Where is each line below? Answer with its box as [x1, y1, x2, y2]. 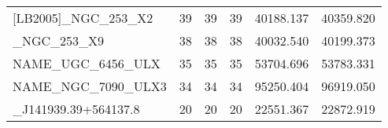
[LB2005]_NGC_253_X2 [13, 9, 153, 27]
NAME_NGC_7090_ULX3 [13, 77, 167, 95]
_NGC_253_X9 [13, 31, 105, 49]
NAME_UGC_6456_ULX [13, 54, 161, 72]
